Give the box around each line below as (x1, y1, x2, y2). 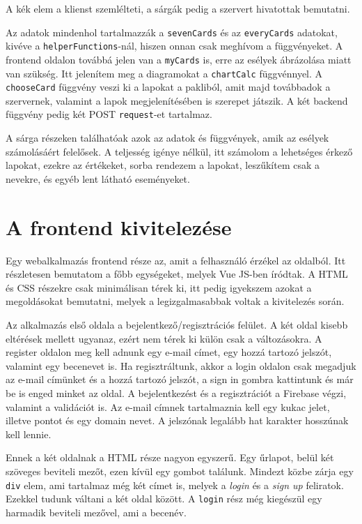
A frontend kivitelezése (6, 212, 232, 241)
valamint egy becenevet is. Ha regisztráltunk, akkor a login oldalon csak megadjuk (6, 358, 356, 373)
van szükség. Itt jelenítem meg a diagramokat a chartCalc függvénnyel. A (6, 66, 323, 80)
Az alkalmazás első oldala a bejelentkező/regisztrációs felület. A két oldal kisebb (6, 317, 348, 331)
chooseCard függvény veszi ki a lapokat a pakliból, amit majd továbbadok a (6, 80, 331, 94)
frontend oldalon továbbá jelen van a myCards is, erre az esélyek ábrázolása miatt (6, 52, 352, 66)
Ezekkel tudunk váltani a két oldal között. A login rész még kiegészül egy (6, 491, 322, 506)
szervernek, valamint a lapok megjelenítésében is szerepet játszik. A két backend (6, 93, 348, 107)
